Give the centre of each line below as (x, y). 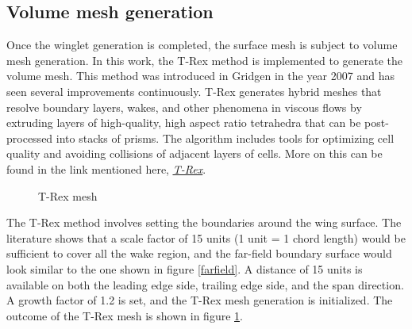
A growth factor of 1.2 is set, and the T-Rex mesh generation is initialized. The (200, 300)
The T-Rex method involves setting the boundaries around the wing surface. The (204, 222)
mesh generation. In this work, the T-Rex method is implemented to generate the (205, 60)
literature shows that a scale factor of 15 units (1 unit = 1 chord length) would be (206, 237)
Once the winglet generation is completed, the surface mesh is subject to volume (202, 45)
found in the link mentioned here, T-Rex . (106, 168)
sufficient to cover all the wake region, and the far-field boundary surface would (199, 253)
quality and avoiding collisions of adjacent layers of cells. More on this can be (194, 153)
